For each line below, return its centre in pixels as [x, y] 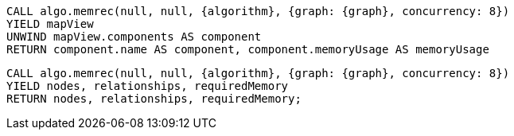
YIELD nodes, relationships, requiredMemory [148, 86]
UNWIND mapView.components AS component [134, 37]
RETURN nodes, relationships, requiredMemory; [154, 99]
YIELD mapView [50, 24]
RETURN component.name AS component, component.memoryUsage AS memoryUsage [248, 49]
